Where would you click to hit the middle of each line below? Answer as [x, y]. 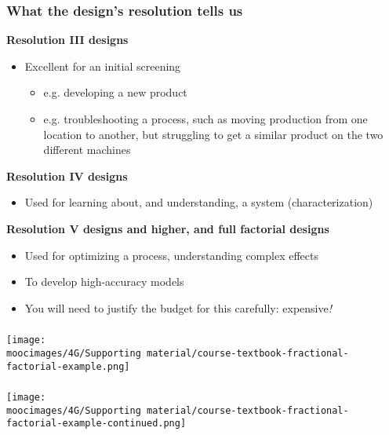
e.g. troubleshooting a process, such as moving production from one [205, 119]
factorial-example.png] [68, 366]
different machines [87, 150]
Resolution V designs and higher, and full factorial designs [168, 228]
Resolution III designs [67, 40]
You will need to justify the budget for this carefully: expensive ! [178, 307]
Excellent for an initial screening [103, 66]
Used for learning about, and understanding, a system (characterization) [199, 202]
